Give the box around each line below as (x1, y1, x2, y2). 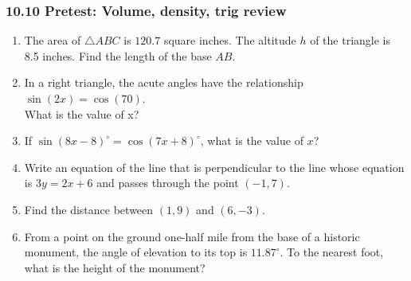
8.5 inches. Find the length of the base (24, 47, 212, 64)
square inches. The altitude (163, 32, 296, 49)
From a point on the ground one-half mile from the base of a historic (24, 228, 360, 244)
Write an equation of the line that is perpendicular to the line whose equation (24, 158, 405, 175)
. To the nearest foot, (280, 244, 384, 260)
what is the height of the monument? (24, 259, 205, 275)
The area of (24, 32, 81, 49)
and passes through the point (96, 174, 239, 191)
